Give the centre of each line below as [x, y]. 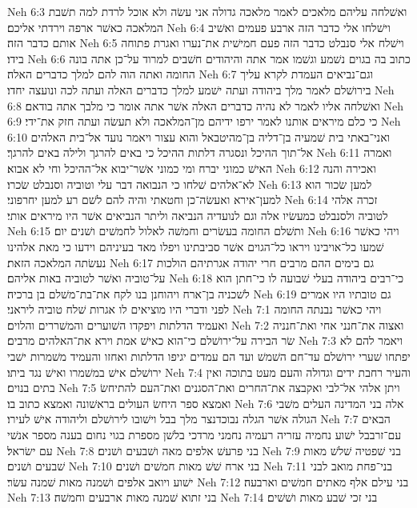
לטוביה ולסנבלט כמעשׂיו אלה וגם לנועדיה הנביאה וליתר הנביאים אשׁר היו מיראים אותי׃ [198, 215]
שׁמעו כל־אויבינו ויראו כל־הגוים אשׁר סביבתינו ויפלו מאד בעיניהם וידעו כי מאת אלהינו [196, 246]
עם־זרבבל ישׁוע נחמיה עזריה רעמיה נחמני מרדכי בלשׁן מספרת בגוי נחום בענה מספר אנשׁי [204, 435]
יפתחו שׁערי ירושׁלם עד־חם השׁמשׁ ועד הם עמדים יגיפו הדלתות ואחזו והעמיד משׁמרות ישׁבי [209, 356]
